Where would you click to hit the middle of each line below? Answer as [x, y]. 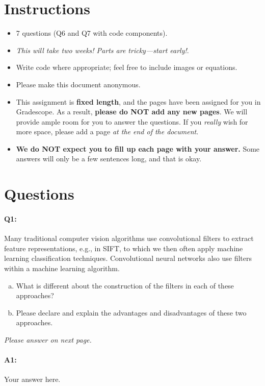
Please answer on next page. [48, 339]
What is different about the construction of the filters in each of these [125, 285]
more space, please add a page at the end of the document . [107, 131]
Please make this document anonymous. [78, 84]
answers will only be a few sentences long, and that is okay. [109, 159]
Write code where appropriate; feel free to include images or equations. [127, 67]
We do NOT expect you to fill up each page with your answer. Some [138, 148]
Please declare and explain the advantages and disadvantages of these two [131, 312]
